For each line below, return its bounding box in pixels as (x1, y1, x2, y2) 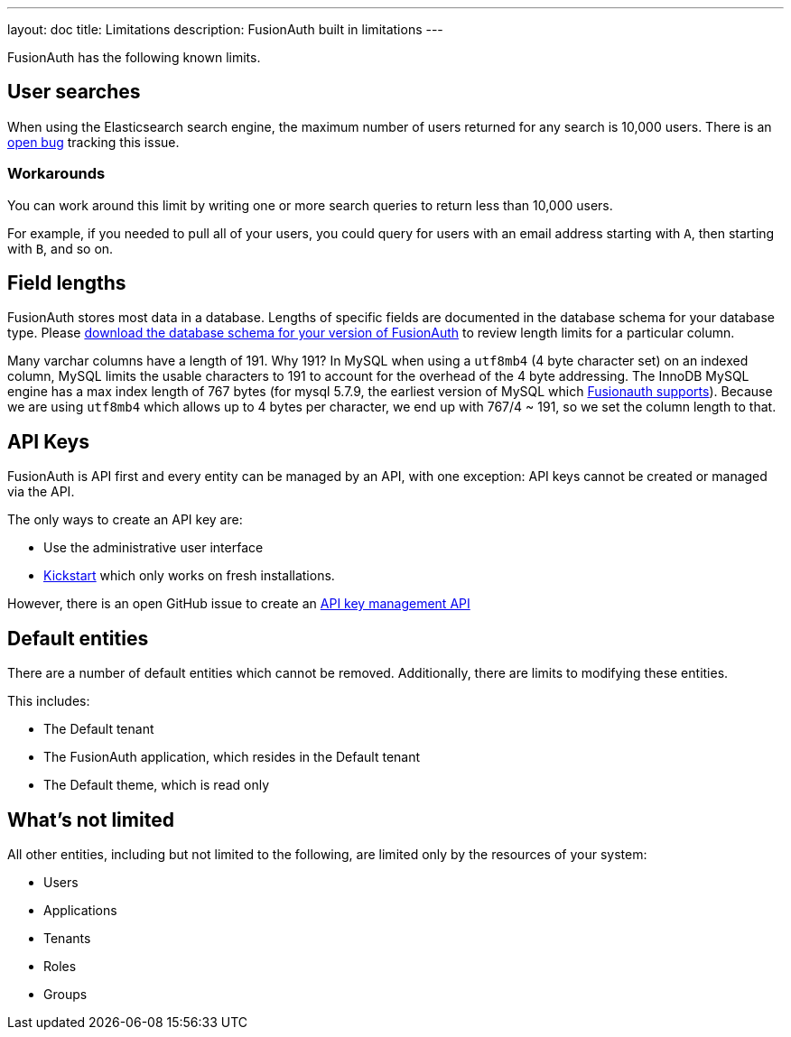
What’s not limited (7, 808, 174, 831)
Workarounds (7, 164, 106, 183)
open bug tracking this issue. (7, 134, 180, 150)
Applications (43, 902, 117, 918)
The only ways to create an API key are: (7, 512, 243, 528)
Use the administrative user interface (43, 540, 264, 556)
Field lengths (7, 272, 126, 295)
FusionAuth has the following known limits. (7, 50, 261, 65)
